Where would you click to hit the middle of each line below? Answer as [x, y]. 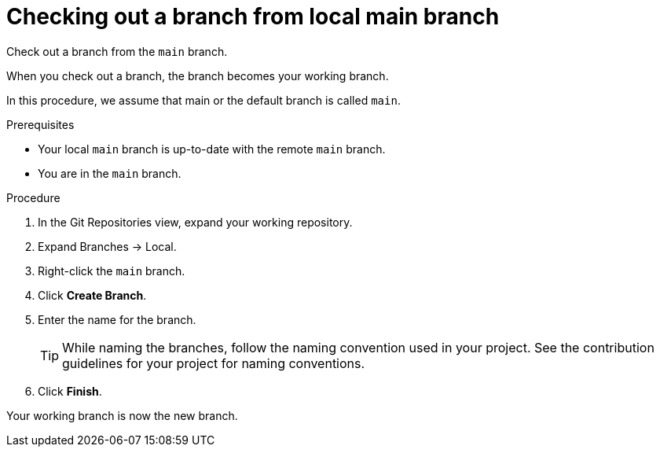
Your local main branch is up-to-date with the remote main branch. [212, 149]
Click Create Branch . [92, 295]
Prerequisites [40, 124]
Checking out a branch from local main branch [253, 17]
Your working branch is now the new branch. [122, 415]
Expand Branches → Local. [107, 246]
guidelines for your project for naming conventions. [214, 363]
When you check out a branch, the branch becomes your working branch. [198, 75]
